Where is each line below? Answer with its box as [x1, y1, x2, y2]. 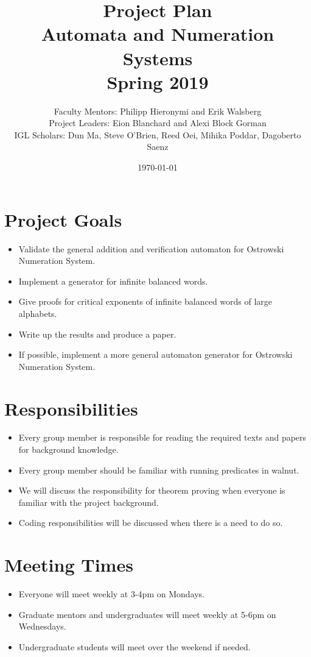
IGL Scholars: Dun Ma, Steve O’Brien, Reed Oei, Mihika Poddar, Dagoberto [14, 128, 301, 141]
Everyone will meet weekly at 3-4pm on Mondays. [18, 588, 204, 600]
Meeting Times [4, 552, 133, 577]
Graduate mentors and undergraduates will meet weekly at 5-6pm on [18, 608, 276, 620]
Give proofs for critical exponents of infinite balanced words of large [18, 295, 273, 308]
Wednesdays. [18, 620, 66, 633]
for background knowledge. [18, 443, 119, 456]
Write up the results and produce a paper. [18, 327, 176, 340]
